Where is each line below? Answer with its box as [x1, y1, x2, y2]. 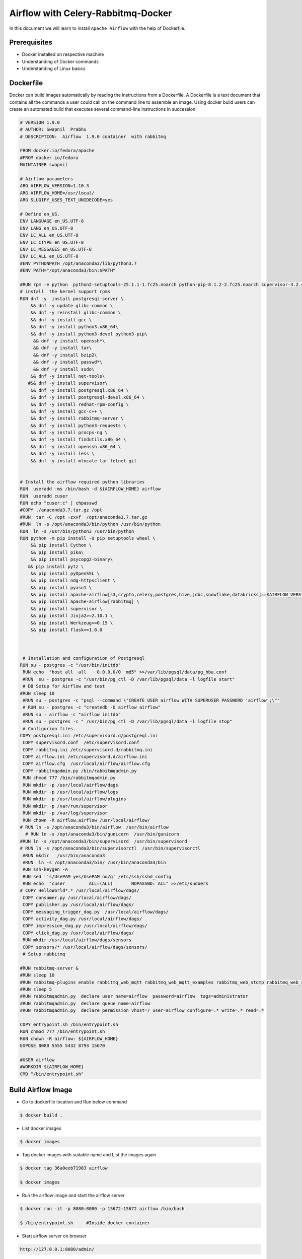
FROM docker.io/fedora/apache [20, 148, 95, 154]
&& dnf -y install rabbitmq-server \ [30, 415, 124, 422]
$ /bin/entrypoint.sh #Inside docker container [20, 1220, 150, 1226]
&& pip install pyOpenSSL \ [30, 571, 100, 576]
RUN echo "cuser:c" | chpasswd [20, 500, 98, 506]
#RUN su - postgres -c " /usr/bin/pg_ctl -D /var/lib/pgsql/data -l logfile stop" [23, 719, 233, 725]
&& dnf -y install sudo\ [33, 366, 95, 372]
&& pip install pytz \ [28, 564, 84, 569]
